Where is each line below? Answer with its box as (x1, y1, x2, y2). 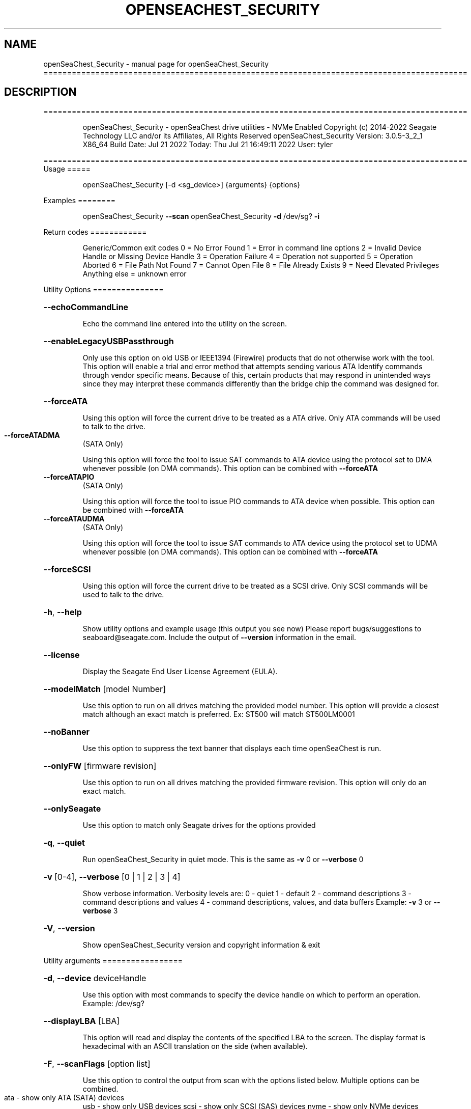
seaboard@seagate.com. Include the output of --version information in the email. (82, 633, 357, 642)
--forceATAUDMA (43, 514, 105, 523)
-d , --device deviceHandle (43, 973, 146, 984)
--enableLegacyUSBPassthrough (43, 336, 174, 347)
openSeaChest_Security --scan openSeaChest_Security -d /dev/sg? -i (82, 212, 320, 221)
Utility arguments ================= (43, 956, 183, 965)
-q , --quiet (43, 838, 85, 848)
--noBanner (43, 727, 90, 737)
